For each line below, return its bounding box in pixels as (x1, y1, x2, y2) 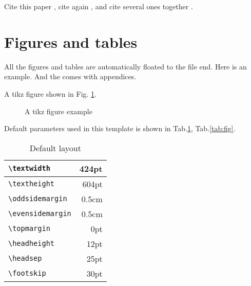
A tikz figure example (25, 105, 92, 116)
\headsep (8, 254, 42, 263)
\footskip (8, 269, 46, 278)
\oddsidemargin (8, 194, 67, 203)
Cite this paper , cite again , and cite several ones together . (4, 1, 193, 11)
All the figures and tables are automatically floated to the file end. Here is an (4, 61, 247, 71)
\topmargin (8, 224, 50, 233)
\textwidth (8, 164, 50, 173)
